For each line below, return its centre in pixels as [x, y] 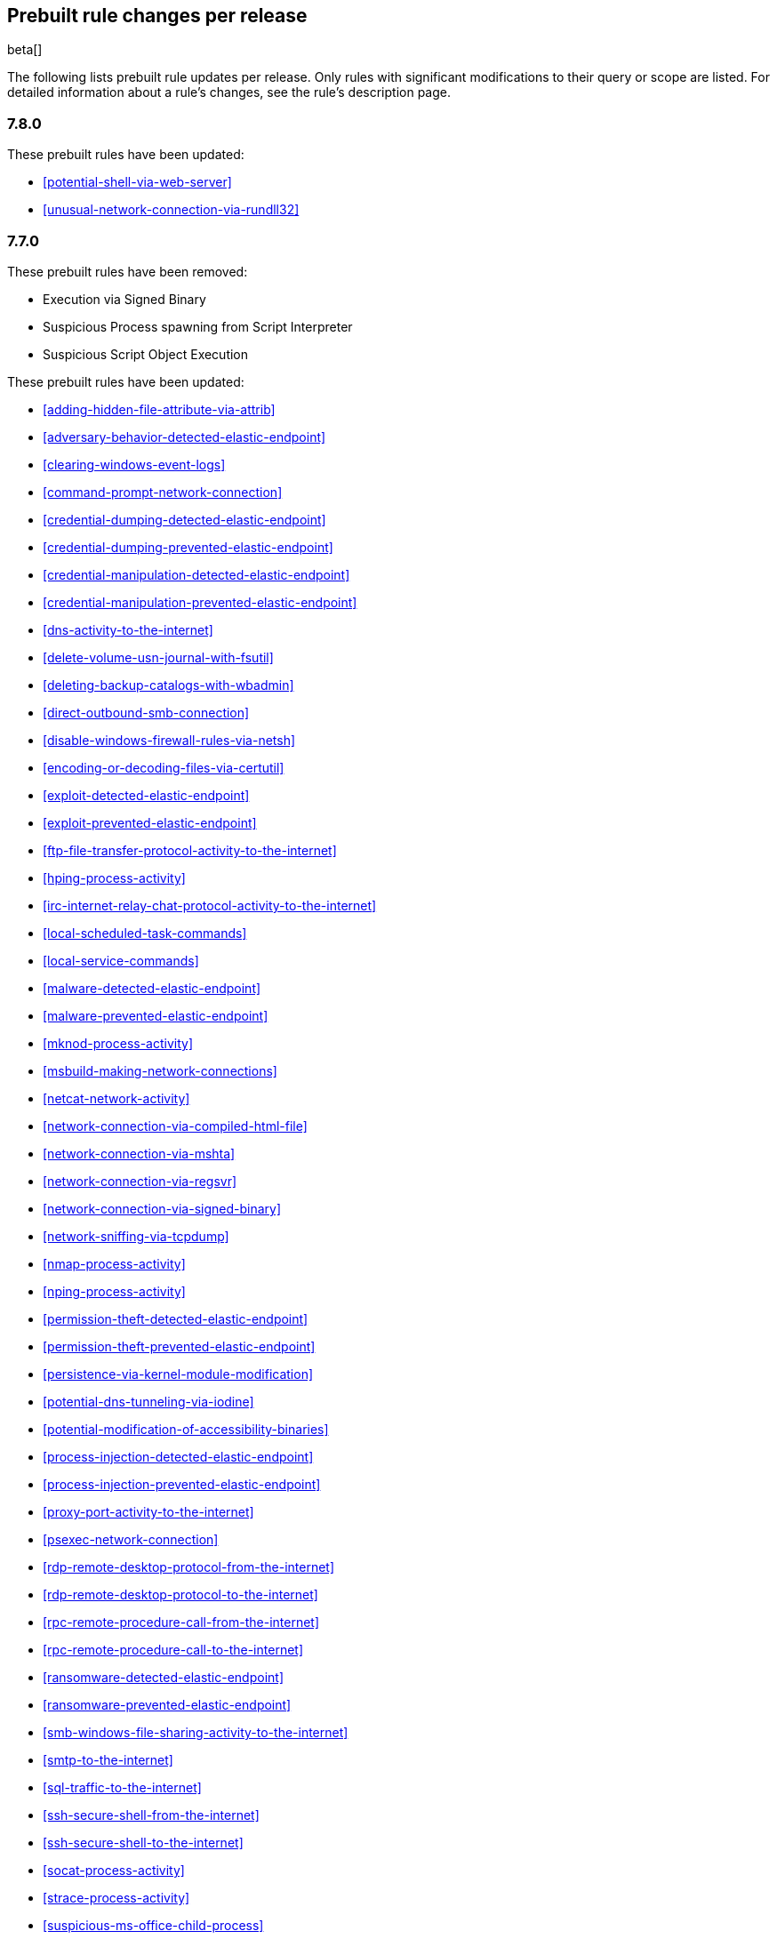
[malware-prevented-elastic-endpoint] [156, 1015]
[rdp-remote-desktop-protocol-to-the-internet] [180, 1594]
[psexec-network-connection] [131, 1539]
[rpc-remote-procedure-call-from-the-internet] [181, 1622]
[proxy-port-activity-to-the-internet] [148, 1511]
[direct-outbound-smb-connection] [146, 712]
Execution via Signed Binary [124, 299]
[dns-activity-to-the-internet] [128, 629]
